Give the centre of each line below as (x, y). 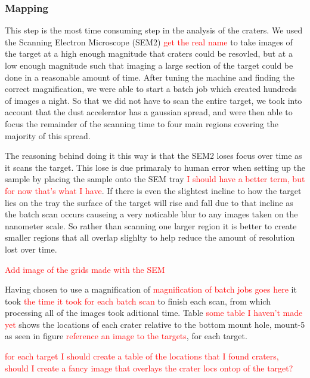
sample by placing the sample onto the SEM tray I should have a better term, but (155, 179)
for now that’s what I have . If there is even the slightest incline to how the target (153, 190)
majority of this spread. (48, 135)
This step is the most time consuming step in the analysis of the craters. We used (154, 30)
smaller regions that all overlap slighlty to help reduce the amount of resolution (150, 237)
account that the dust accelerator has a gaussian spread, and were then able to (149, 112)
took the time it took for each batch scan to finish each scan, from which (138, 301)
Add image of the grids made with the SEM (85, 269)
